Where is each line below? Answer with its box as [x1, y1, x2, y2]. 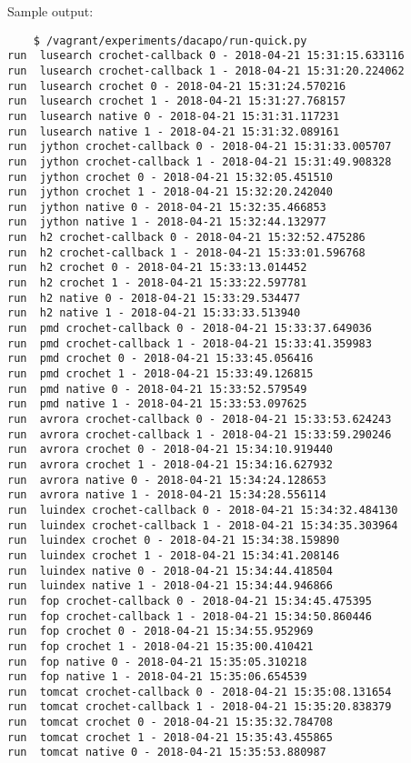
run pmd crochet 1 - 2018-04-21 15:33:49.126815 [7, 367, 314, 381]
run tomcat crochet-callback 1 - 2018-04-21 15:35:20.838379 [7, 700, 392, 714]
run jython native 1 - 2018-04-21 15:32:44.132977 [7, 216, 326, 229]
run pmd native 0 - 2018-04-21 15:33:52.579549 [7, 382, 307, 396]
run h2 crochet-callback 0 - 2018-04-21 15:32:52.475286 [7, 231, 366, 245]
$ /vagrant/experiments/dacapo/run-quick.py [33, 34, 307, 47]
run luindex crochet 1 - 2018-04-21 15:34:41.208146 [7, 548, 340, 562]
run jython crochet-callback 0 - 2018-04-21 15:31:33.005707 [7, 140, 392, 154]
